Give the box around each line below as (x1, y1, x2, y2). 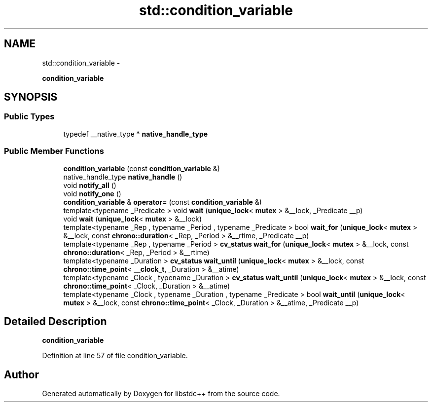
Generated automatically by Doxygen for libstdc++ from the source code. (42, 389, 280, 398)
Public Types (4, 111, 55, 122)
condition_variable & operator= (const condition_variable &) (63, 197, 262, 206)
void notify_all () (63, 181, 116, 189)
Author (4, 368, 39, 381)
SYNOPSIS (4, 91, 58, 104)
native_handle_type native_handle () (63, 172, 182, 181)
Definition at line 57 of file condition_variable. (42, 351, 188, 360)
